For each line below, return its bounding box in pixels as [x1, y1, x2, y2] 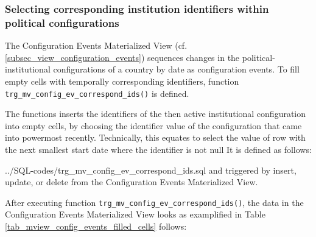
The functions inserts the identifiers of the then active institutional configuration [5, 107, 306, 120]
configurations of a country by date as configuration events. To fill [53, 63, 300, 76]
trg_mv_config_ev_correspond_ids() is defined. [5, 87, 189, 99]
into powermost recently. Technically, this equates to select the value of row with [5, 131, 306, 144]
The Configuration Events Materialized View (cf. [5, 39, 188, 52]
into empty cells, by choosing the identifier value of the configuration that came [5, 119, 302, 132]
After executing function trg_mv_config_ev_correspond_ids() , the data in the [5, 196, 304, 208]
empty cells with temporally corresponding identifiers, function [5, 74, 239, 87]
